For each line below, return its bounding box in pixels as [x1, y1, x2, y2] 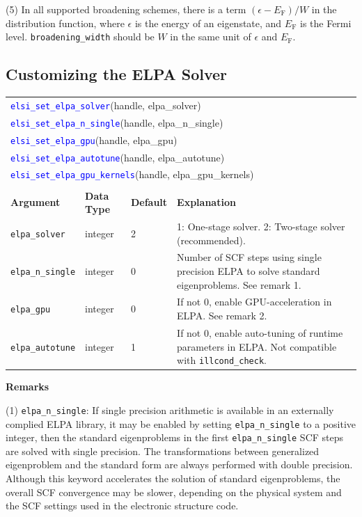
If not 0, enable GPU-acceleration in [177, 294, 332, 309]
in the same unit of [170, 29, 251, 44]
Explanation [177, 195, 236, 209]
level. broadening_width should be [6, 29, 155, 44]
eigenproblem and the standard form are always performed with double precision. [6, 457, 353, 472]
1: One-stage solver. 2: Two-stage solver [177, 219, 345, 234]
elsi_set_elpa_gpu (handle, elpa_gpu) [10, 132, 178, 147]
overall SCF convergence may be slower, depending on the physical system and [6, 484, 342, 499]
